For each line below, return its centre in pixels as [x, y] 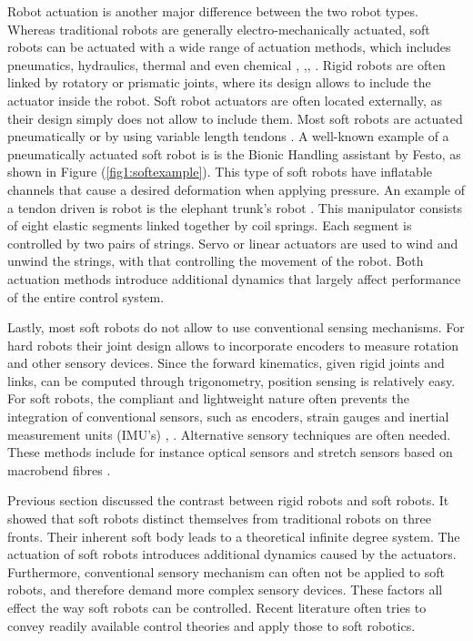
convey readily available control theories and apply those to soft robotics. [211, 625]
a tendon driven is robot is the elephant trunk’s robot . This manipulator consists [235, 207]
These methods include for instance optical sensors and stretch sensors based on [230, 452]
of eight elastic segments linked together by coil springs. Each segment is [210, 225]
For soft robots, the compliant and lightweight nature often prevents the [208, 398]
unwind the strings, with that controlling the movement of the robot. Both [216, 261]
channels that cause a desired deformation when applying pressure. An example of [236, 189]
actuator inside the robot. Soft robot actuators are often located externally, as [225, 100]
